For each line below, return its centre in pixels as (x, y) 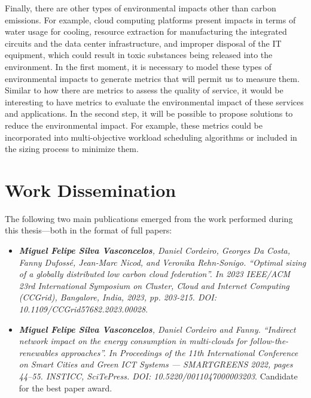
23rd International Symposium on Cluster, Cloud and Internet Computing (154, 285)
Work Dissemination (91, 189)
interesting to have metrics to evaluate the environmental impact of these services (154, 101)
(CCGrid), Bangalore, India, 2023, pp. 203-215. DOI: (118, 297)
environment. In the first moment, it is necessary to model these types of (138, 66)
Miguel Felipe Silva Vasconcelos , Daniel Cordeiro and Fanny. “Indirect (157, 329)
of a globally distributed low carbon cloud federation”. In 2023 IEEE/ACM (155, 274)
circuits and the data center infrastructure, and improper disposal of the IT (143, 43)
